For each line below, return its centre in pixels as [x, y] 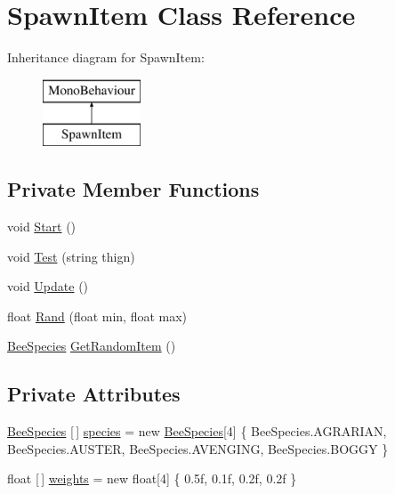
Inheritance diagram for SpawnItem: [106, 57]
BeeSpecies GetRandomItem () [92, 346]
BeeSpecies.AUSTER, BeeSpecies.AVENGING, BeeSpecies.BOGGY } [198, 448]
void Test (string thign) [71, 256]
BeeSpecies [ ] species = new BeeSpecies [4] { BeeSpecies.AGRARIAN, [197, 431]
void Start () [42, 227]
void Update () [48, 286]
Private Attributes [94, 394]
